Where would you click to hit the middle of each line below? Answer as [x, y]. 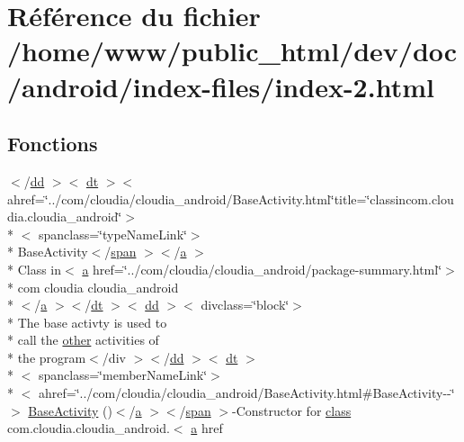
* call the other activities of [83, 340]
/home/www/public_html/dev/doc [232, 51]
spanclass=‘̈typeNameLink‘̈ [112, 234]
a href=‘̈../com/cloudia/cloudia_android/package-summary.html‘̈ [262, 269]
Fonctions [53, 144]
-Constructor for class [292, 410]
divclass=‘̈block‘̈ [245, 305]
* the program [47, 357]
